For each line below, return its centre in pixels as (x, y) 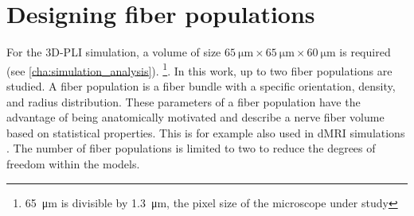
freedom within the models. (73, 163)
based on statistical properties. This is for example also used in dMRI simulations (206, 132)
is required (365, 52)
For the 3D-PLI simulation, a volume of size (114, 52)
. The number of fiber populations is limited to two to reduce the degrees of (191, 148)
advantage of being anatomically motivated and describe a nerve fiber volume (195, 117)
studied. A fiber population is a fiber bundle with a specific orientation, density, (201, 85)
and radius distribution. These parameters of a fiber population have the (184, 101)
